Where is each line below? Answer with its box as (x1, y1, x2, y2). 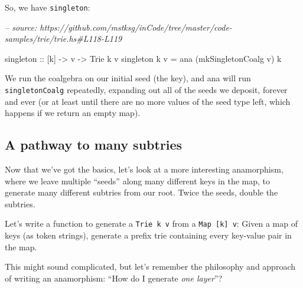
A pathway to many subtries (5, 135, 183, 154)
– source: (5, 21, 37, 33)
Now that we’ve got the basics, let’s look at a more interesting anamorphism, (5, 163, 284, 176)
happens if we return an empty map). (5, 107, 141, 119)
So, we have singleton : (5, 1, 90, 13)
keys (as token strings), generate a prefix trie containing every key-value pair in (5, 229, 292, 241)
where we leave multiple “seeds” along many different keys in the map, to (5, 174, 271, 187)
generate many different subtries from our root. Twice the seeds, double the (5, 186, 278, 198)
